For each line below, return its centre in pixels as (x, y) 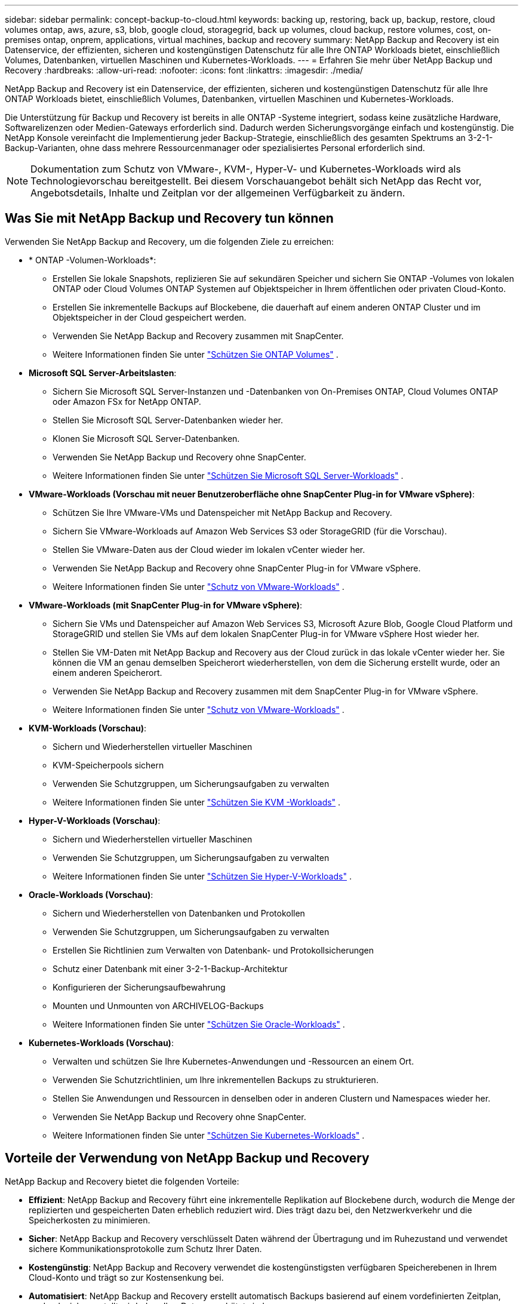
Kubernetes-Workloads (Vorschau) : (101, 1042)
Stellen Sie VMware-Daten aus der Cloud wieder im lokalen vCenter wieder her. (209, 549)
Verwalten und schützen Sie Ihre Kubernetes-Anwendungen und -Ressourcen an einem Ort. (233, 1061)
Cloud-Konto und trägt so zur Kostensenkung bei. (126, 1277)
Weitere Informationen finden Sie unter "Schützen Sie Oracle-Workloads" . (199, 1024)
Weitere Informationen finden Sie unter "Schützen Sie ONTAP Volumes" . (196, 354)
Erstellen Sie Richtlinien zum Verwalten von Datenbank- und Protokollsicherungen (213, 950)
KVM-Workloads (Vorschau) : (87, 728)
